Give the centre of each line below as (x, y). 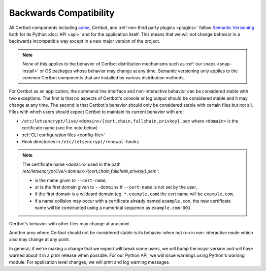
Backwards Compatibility (62, 13)
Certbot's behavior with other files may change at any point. (70, 223)
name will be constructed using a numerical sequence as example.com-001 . (113, 208)
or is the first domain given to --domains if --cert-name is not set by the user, (116, 187)
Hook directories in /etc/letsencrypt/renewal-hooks (80, 142)
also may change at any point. (40, 240)
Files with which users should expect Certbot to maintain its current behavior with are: (97, 112)
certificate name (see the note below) (60, 128)
